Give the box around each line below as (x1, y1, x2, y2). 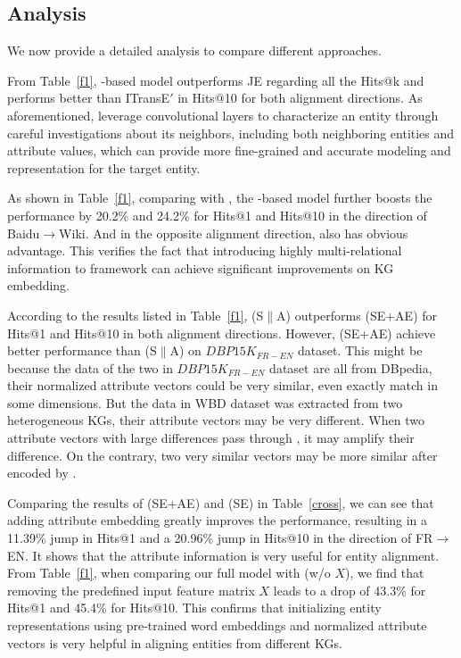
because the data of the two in (7, 358, 173, 377)
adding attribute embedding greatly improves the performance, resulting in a (7, 511, 427, 529)
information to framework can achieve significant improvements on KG (7, 258, 394, 277)
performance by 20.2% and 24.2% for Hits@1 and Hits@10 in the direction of (7, 205, 427, 224)
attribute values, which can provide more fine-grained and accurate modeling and (7, 141, 451, 160)
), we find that (345, 563, 424, 582)
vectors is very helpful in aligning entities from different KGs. (7, 633, 342, 652)
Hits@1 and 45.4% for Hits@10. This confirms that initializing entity (7, 598, 382, 617)
